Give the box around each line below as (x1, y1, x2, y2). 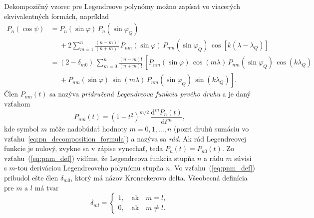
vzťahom (4, 98, 30, 108)
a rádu (203, 152, 224, 163)
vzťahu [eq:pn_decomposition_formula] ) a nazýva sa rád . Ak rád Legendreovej (4, 133, 247, 143)
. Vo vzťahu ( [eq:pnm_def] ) (170, 162, 256, 173)
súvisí (234, 152, 252, 163)
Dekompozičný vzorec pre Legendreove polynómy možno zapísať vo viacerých (4, 1, 241, 11)
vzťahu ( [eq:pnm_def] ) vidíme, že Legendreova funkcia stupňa (4, 152, 195, 163)
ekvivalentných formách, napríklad (4, 10, 109, 21)
